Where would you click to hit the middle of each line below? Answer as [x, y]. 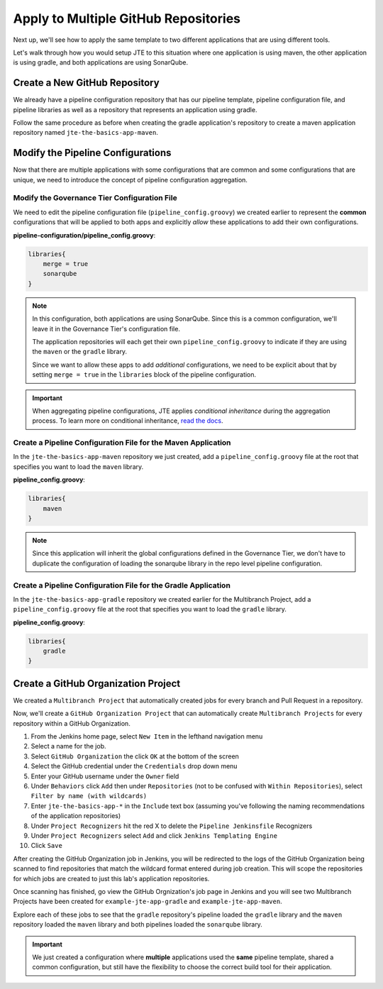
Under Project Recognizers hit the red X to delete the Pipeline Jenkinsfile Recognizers [172, 826]
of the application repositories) [76, 816]
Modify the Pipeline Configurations [92, 153]
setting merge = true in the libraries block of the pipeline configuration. [144, 375]
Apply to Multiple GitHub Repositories [127, 18]
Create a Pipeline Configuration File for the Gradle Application [122, 585]
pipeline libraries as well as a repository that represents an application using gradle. [135, 109]
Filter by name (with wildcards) [89, 796]
